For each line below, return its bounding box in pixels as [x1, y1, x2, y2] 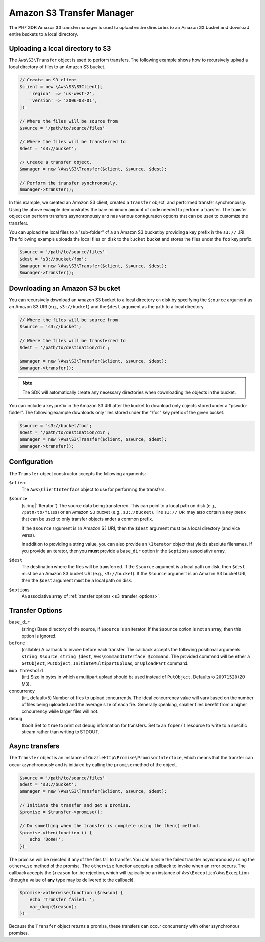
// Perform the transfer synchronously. [19, 180, 118, 186]
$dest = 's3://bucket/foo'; [19, 256, 87, 262]
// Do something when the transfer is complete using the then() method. [19, 823, 201, 829]
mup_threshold [9, 668, 43, 673]
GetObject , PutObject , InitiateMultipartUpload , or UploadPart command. [21, 660, 189, 666]
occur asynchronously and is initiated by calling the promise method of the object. [9, 761, 177, 768]
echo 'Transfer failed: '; [29, 897, 95, 903]
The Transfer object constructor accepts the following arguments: [9, 470, 146, 476]
